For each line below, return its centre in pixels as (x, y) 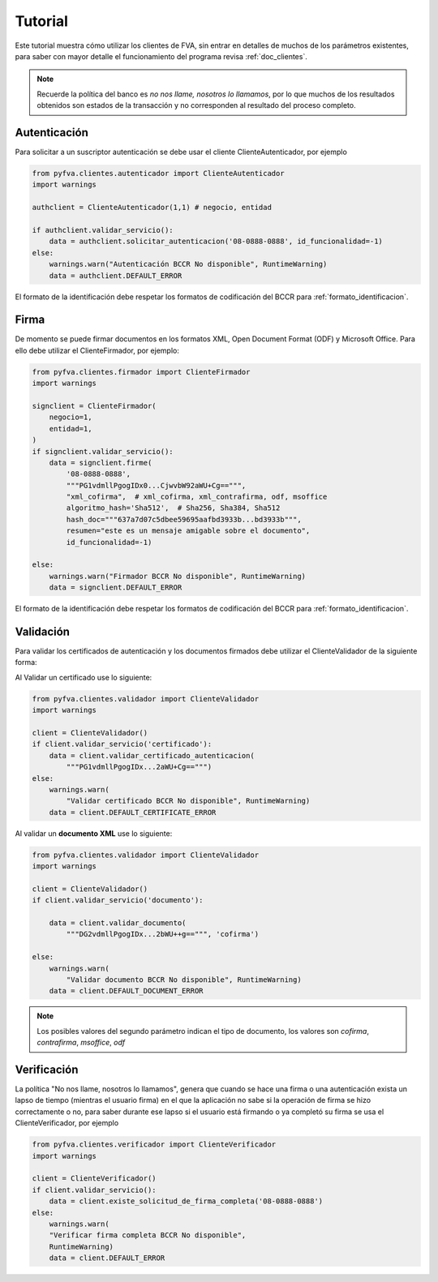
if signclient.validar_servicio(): (103, 451)
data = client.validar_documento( (118, 923)
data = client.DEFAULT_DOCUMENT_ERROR (126, 991)
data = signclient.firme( (101, 463)
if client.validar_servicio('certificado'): (122, 744)
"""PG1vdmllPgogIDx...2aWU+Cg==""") (139, 767)
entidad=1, (71, 429)
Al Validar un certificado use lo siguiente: (84, 677)
